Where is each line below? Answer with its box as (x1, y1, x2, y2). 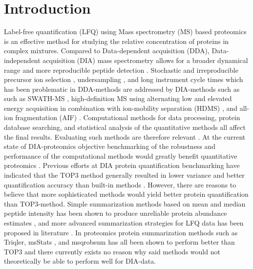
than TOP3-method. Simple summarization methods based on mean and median (4, 198, 246, 208)
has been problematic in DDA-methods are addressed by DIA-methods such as (4, 83, 240, 94)
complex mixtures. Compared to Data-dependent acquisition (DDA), (4, 45, 210, 56)
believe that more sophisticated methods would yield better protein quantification (4, 189, 249, 199)
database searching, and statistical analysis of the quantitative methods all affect (4, 122, 246, 132)
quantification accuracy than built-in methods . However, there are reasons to (4, 179, 236, 189)
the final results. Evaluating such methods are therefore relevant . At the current (4, 131, 246, 142)
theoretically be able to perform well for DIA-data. (4, 256, 156, 266)
